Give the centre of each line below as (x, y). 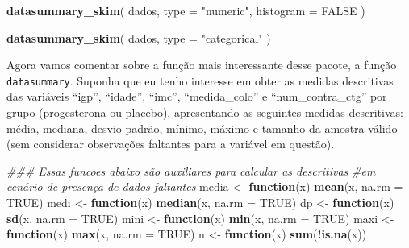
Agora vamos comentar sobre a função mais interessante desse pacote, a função (202, 65)
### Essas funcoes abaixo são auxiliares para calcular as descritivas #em (191, 170)
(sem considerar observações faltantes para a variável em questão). (171, 144)
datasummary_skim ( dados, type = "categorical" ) (139, 37)
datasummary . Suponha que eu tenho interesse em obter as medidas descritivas (200, 80)
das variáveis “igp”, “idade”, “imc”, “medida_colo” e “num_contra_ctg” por (197, 96)
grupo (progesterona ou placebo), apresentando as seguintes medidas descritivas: (205, 112)
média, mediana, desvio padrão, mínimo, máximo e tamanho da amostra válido (202, 128)
